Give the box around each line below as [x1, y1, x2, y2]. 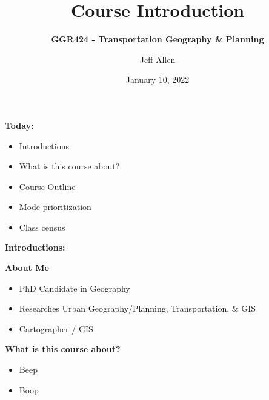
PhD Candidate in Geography [19, 281, 130, 294]
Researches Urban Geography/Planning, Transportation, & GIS [19, 302, 256, 315]
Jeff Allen [139, 53, 176, 65]
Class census [19, 220, 65, 233]
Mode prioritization [19, 200, 91, 213]
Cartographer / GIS [19, 322, 93, 335]
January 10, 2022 [125, 73, 190, 86]
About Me [5, 261, 49, 274]
